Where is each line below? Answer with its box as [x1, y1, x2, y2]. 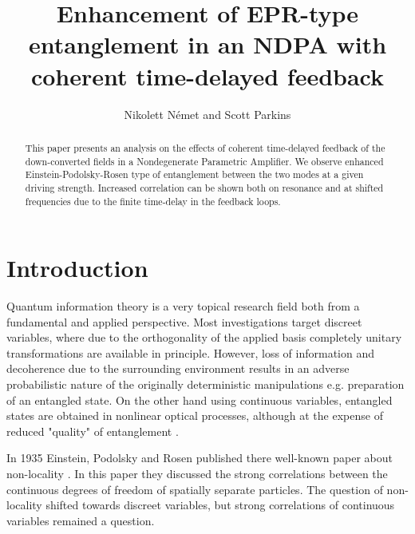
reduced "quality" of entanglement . [6, 422, 179, 439]
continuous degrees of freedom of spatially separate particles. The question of [6, 481, 383, 497]
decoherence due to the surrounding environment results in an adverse [6, 360, 350, 377]
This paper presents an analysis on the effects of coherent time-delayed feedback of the [25, 140, 385, 154]
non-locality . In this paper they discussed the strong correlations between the [6, 465, 388, 482]
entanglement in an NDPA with [28, 28, 387, 61]
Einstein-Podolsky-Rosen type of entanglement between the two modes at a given [25, 168, 364, 181]
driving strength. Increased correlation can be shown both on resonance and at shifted [25, 180, 384, 194]
